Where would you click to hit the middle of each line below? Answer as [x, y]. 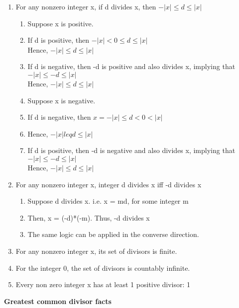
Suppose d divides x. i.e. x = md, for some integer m [108, 201]
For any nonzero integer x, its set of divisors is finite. [96, 251]
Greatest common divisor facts [58, 301]
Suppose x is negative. [61, 100]
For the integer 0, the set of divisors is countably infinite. [103, 268]
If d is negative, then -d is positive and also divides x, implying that [131, 66]
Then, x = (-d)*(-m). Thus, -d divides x [89, 217]
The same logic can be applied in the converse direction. [113, 234]
